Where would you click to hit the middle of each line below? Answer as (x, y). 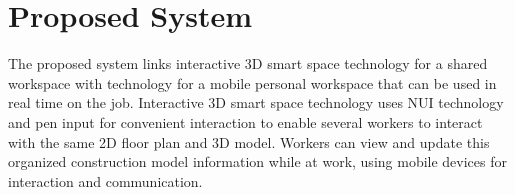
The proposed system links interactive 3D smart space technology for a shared (248, 63)
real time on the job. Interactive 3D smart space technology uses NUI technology (256, 102)
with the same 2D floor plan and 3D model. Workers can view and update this (249, 141)
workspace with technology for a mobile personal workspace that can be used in (252, 82)
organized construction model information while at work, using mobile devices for (257, 161)
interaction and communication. (105, 180)
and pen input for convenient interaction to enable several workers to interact (245, 121)
